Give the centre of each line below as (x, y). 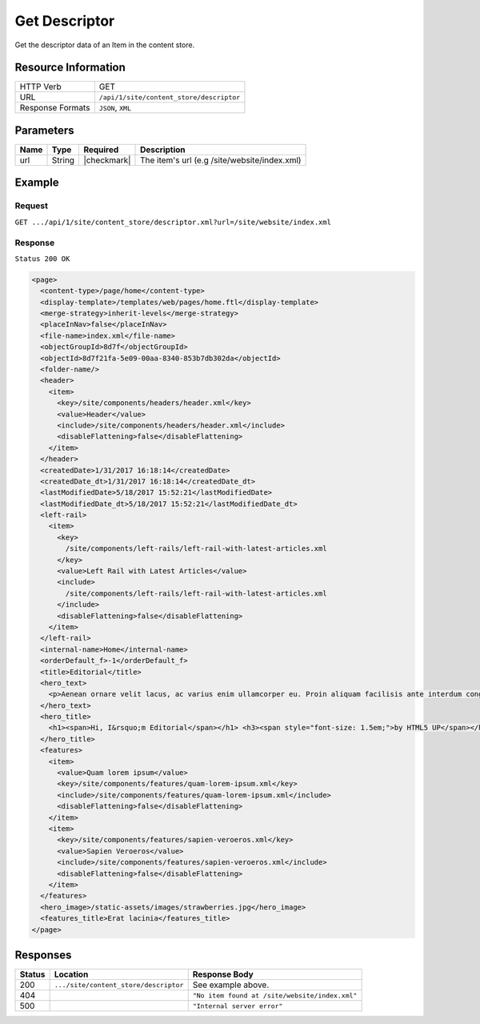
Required (101, 150)
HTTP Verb (40, 86)
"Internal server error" (238, 1006)
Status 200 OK (42, 259)
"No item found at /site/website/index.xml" (275, 996)
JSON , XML (115, 108)
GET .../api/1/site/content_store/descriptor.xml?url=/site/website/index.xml (173, 222)
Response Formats (55, 108)
